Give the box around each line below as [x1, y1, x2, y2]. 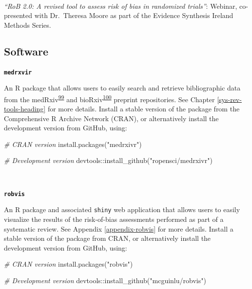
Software [4, 43, 49, 58]
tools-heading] [4, 104, 46, 114]
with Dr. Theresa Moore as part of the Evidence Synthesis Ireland [34, 10, 233, 20]
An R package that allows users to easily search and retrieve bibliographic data [4, 83, 241, 93]
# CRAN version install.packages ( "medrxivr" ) [4, 139, 142, 149]
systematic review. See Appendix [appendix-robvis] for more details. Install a [4, 223, 233, 234]
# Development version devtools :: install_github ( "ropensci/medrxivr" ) [4, 155, 213, 165]
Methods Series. [4, 19, 51, 30]
